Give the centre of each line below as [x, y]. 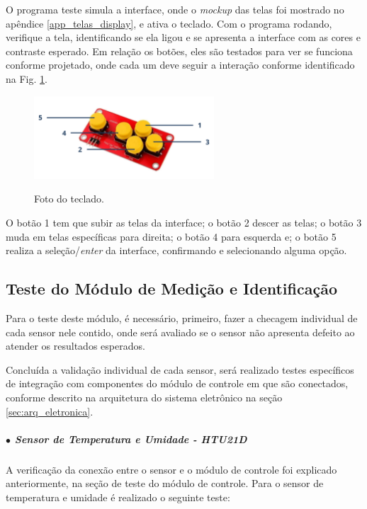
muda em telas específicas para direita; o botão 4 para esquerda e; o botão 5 [171, 236]
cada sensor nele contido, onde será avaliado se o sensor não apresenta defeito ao [180, 332]
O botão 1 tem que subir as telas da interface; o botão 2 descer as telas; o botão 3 [184, 222]
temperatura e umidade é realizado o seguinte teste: [118, 497]
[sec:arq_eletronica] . [50, 411]
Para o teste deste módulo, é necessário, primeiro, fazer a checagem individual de [182, 318]
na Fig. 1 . [27, 78]
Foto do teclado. [69, 199]
